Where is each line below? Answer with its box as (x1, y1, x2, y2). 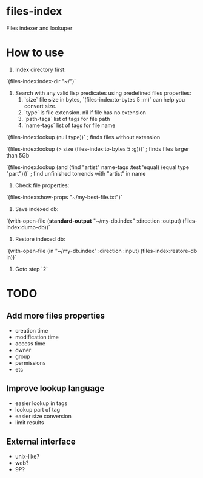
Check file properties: (15, 181, 70, 189)
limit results (15, 418, 44, 426)
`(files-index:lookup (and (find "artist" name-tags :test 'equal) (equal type (6, 163, 190, 171)
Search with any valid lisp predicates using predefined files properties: (15, 89, 191, 97)
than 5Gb (6, 151, 30, 159)
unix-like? (15, 452, 39, 460)
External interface (6, 437, 76, 447)
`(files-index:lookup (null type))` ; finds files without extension (6, 133, 161, 140)
